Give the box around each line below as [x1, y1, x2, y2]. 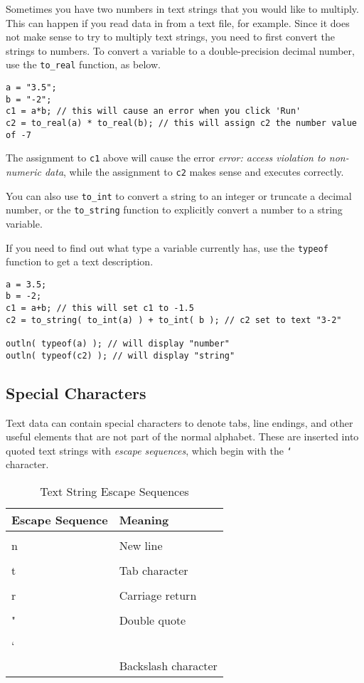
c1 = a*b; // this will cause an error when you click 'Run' [6, 106, 301, 117]
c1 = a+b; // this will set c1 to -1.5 [6, 303, 194, 314]
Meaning [119, 512, 169, 529]
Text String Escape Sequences [40, 483, 189, 500]
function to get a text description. [6, 254, 154, 269]
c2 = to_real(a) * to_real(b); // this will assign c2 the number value [6, 118, 357, 128]
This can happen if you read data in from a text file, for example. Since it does [6, 15, 350, 30]
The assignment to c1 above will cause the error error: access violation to [6, 150, 326, 165]
